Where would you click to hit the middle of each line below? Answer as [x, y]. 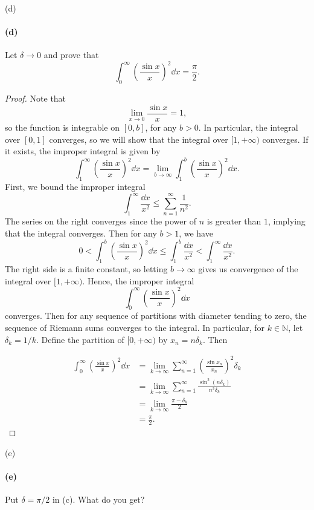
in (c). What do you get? [98, 499]
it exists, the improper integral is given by [83, 151]
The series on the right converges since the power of [101, 221]
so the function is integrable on [62, 127]
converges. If [285, 139]
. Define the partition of [80, 339]
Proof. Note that [36, 98]
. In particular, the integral [248, 127]
